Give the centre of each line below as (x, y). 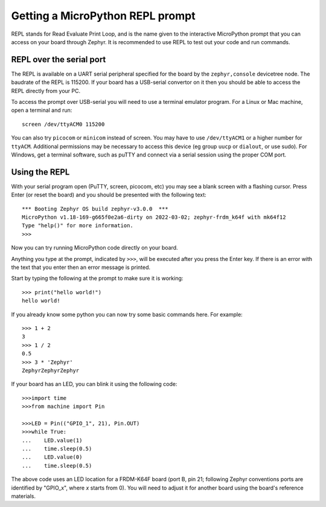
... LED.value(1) (52, 440)
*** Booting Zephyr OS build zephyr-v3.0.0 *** (95, 209)
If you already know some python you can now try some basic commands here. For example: (127, 314)
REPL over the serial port (59, 60)
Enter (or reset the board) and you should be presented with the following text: (109, 195)
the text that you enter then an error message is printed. (81, 267)
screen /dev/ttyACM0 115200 (63, 124)
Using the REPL (40, 172)
